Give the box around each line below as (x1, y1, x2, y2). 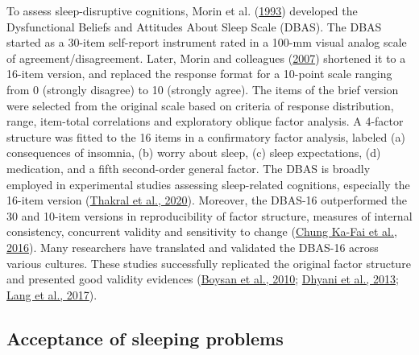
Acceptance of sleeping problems (6, 325, 284, 350)
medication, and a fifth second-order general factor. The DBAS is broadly (6, 159, 371, 176)
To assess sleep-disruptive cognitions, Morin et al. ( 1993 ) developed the (6, 2, 358, 19)
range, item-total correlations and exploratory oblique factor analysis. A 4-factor (6, 113, 404, 130)
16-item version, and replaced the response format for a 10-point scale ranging (6, 65, 392, 82)
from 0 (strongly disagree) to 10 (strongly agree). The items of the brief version (6, 80, 399, 97)
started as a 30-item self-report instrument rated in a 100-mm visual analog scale (6, 34, 407, 51)
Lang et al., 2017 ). (6, 286, 97, 303)
